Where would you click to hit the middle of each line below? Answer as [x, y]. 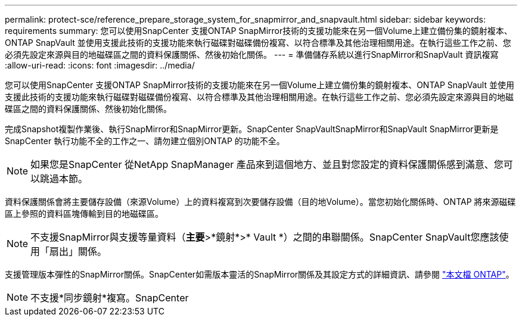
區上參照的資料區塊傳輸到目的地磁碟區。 [84, 214]
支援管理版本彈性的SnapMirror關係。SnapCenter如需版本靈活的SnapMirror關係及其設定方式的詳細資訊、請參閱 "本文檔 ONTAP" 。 [260, 274]
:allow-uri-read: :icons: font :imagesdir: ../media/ [100, 65]
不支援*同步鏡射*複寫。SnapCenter [110, 298]
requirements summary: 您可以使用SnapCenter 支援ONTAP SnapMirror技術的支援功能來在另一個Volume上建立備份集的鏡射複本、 [259, 31]
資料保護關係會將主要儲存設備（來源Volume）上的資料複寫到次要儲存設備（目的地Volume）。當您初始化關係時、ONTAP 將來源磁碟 [260, 202]
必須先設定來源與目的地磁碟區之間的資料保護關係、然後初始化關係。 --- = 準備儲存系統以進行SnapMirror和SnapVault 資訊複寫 [252, 54]
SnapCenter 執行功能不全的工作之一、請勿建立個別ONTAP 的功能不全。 [145, 141]
